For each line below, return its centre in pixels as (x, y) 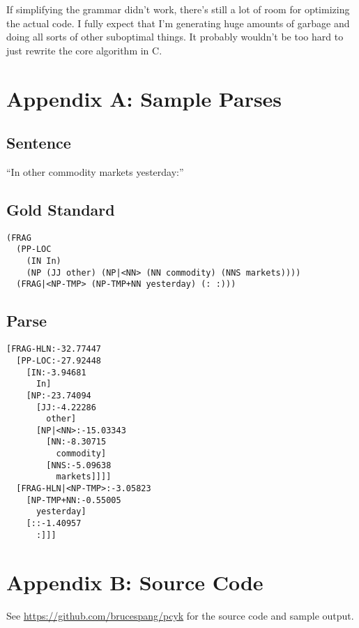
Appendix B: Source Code (135, 582)
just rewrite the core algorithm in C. (84, 50)
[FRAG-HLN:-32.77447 (54, 349)
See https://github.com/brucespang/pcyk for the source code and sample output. (180, 615)
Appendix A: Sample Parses (144, 98)
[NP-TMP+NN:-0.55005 (74, 500)
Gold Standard (61, 209)
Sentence (39, 143)
